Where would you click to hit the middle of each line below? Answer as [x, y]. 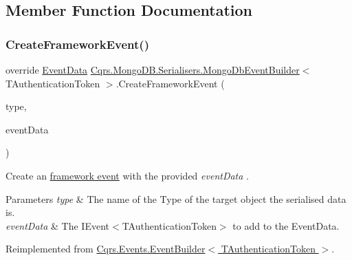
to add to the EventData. [286, 225]
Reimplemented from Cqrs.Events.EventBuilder [106, 249]
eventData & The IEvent [58, 225]
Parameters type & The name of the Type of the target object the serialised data [176, 198]
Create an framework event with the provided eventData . [127, 175]
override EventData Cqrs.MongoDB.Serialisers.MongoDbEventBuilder [153, 69]
